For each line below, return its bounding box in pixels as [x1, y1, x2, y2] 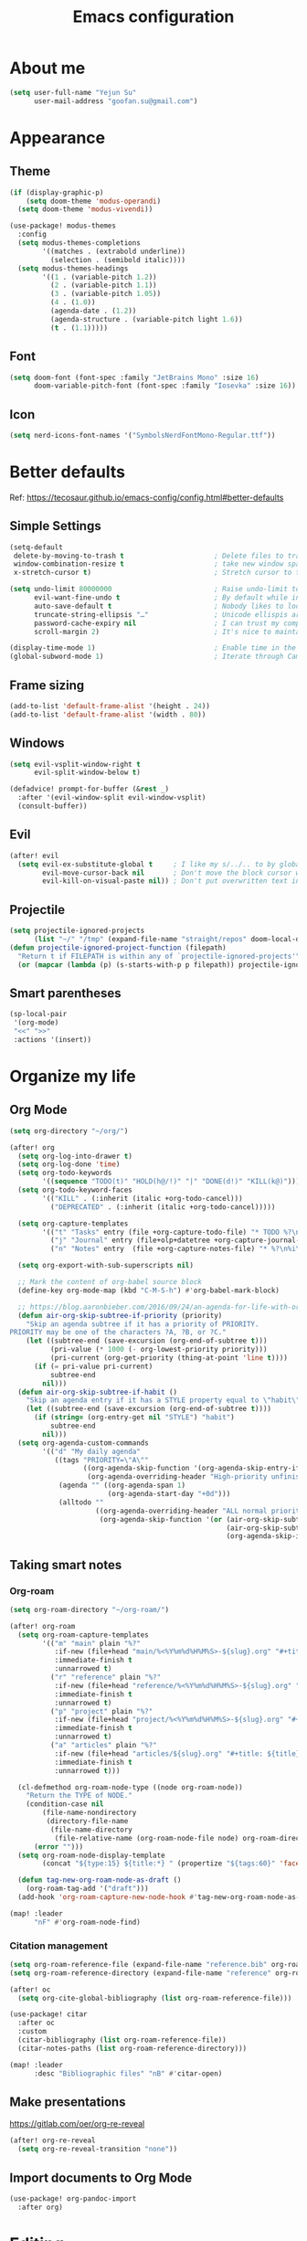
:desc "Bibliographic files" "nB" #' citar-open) [33, 2068, 223, 2078]
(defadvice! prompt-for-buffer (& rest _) [9, 784, 170, 794]
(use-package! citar [9, 2010, 89, 2019]
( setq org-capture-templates [17, 1218, 129, 1228]
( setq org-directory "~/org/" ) [9, 1126, 129, 1135]
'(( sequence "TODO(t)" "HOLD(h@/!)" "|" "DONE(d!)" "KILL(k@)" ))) [42, 1177, 301, 1186]
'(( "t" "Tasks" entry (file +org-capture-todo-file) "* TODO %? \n [42, 1227, 301, 1237]
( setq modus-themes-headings [17, 263, 129, 273]
